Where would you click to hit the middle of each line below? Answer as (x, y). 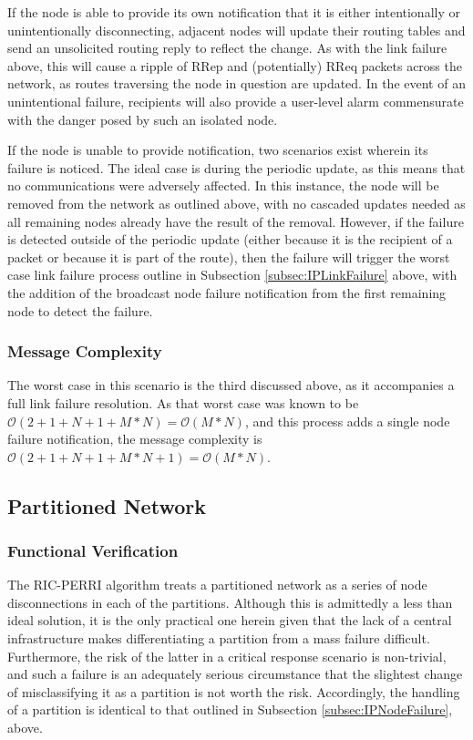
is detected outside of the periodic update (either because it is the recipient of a (230, 239)
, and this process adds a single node (347, 421)
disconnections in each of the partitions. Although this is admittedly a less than (230, 602)
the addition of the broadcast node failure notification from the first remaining (227, 292)
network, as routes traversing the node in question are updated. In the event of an (236, 83)
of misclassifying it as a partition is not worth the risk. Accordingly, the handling (234, 691)
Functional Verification (93, 550)
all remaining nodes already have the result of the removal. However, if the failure (236, 221)
